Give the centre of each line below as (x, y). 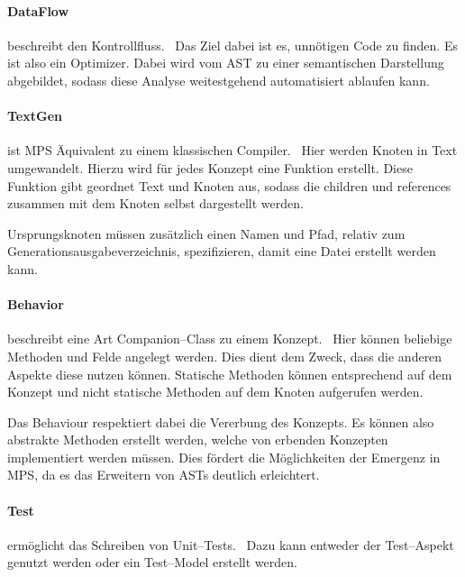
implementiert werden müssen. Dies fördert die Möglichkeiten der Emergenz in (224, 457)
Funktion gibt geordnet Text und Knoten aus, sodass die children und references (229, 185)
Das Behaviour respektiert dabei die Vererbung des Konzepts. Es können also (221, 421)
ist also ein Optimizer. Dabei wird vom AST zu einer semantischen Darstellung (226, 63)
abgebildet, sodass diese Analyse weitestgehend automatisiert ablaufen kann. (219, 80)
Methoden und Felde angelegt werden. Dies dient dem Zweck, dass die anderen (225, 356)
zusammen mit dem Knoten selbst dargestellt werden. (155, 203)
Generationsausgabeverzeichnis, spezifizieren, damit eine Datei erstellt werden (222, 251)
